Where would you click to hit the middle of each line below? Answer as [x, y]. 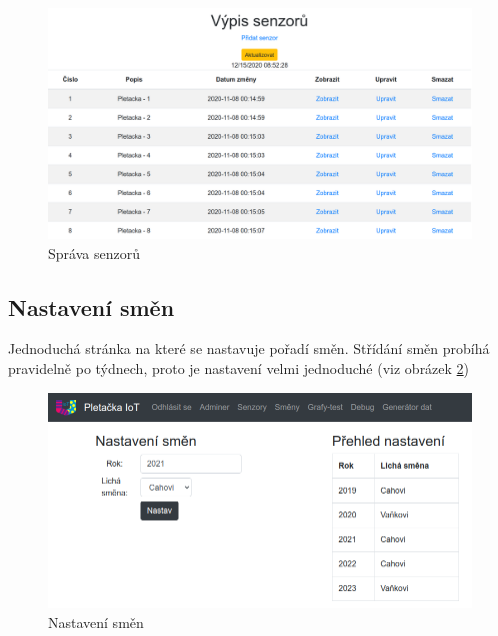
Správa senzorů [94, 252]
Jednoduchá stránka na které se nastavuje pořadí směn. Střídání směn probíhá [249, 348]
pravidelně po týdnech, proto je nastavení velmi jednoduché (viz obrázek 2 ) [239, 368]
